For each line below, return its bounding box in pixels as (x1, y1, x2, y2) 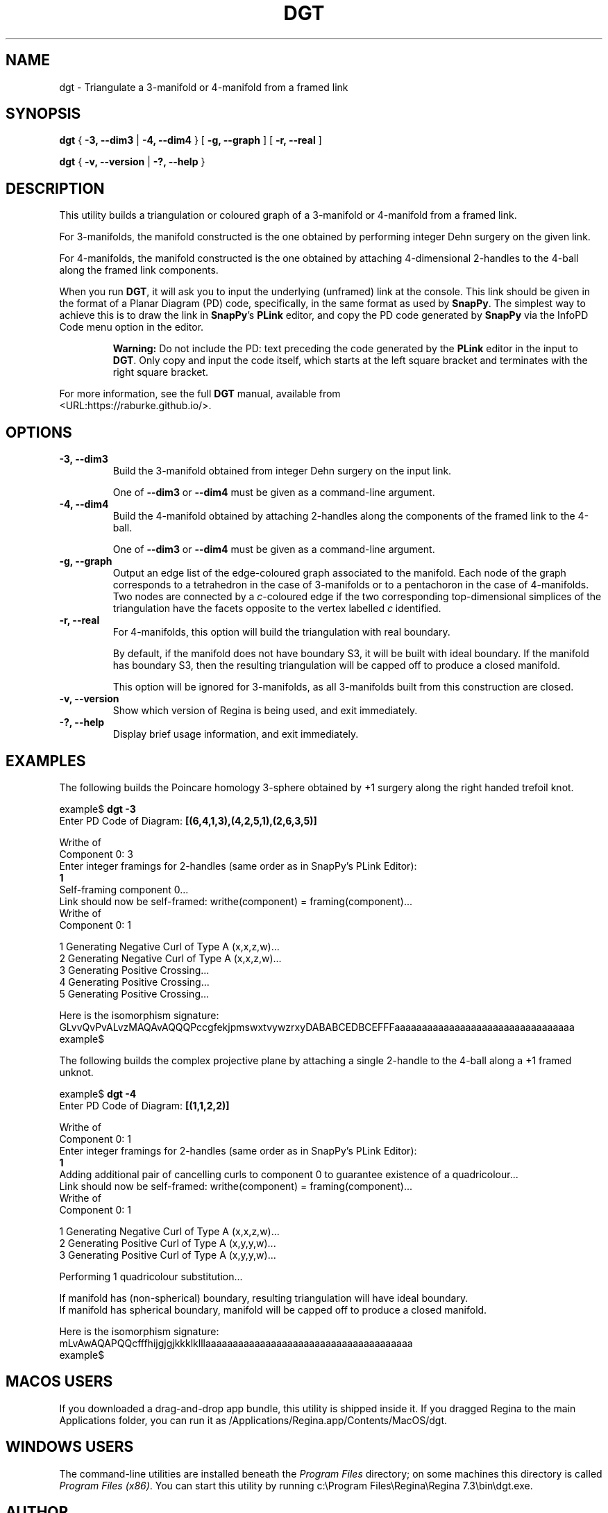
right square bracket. (112, 366, 209, 379)
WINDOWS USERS (6, 1438, 134, 1456)
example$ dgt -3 (59, 802, 136, 815)
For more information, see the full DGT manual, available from (59, 388, 341, 400)
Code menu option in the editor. (59, 321, 204, 333)
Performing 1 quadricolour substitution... (59, 1270, 243, 1282)
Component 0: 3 (59, 848, 133, 860)
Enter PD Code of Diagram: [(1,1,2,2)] (59, 1099, 230, 1111)
